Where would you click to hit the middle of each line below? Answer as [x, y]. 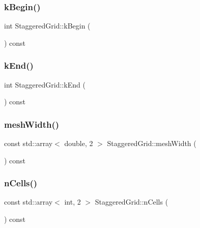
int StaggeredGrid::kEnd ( [45, 84]
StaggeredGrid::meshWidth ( [152, 143]
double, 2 [79, 143]
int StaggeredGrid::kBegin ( [47, 26]
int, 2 [73, 202]
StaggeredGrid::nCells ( [132, 202]
